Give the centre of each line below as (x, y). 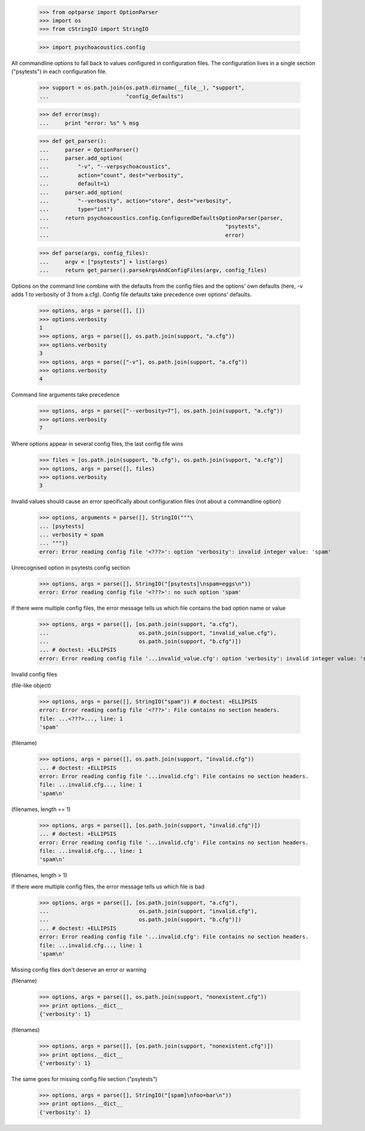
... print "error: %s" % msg (89, 123)
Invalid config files (34, 674)
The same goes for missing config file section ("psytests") (84, 1079)
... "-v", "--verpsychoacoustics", (105, 167)
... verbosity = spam (71, 535)
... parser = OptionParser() (89, 150)
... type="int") (76, 209)
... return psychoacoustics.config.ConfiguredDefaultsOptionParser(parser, (161, 218)
